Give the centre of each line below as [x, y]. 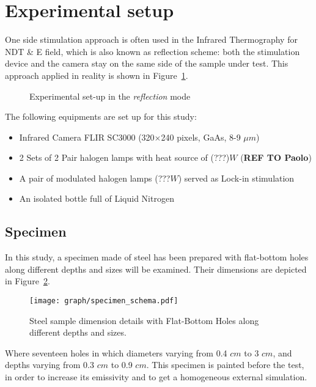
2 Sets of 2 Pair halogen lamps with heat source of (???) [124, 157]
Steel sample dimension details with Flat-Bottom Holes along [144, 320]
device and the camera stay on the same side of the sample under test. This [147, 63]
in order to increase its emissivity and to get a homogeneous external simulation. [156, 377]
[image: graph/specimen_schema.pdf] [104, 301]
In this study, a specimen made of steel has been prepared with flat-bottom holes [157, 257]
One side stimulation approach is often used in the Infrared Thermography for [151, 39]
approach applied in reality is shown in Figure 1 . [97, 75]
